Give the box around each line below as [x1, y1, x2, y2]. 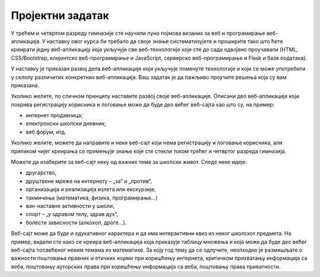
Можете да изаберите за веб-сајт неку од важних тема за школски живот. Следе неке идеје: [11, 159, 247, 166]
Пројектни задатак [11, 9, 110, 22]
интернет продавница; [25, 112, 83, 119]
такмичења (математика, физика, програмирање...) [25, 194, 158, 201]
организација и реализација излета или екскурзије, [25, 186, 156, 193]
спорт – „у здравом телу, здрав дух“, [25, 211, 119, 218]
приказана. [11, 82, 40, 89]
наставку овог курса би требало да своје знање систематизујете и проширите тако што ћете [46, 37, 283, 44]
